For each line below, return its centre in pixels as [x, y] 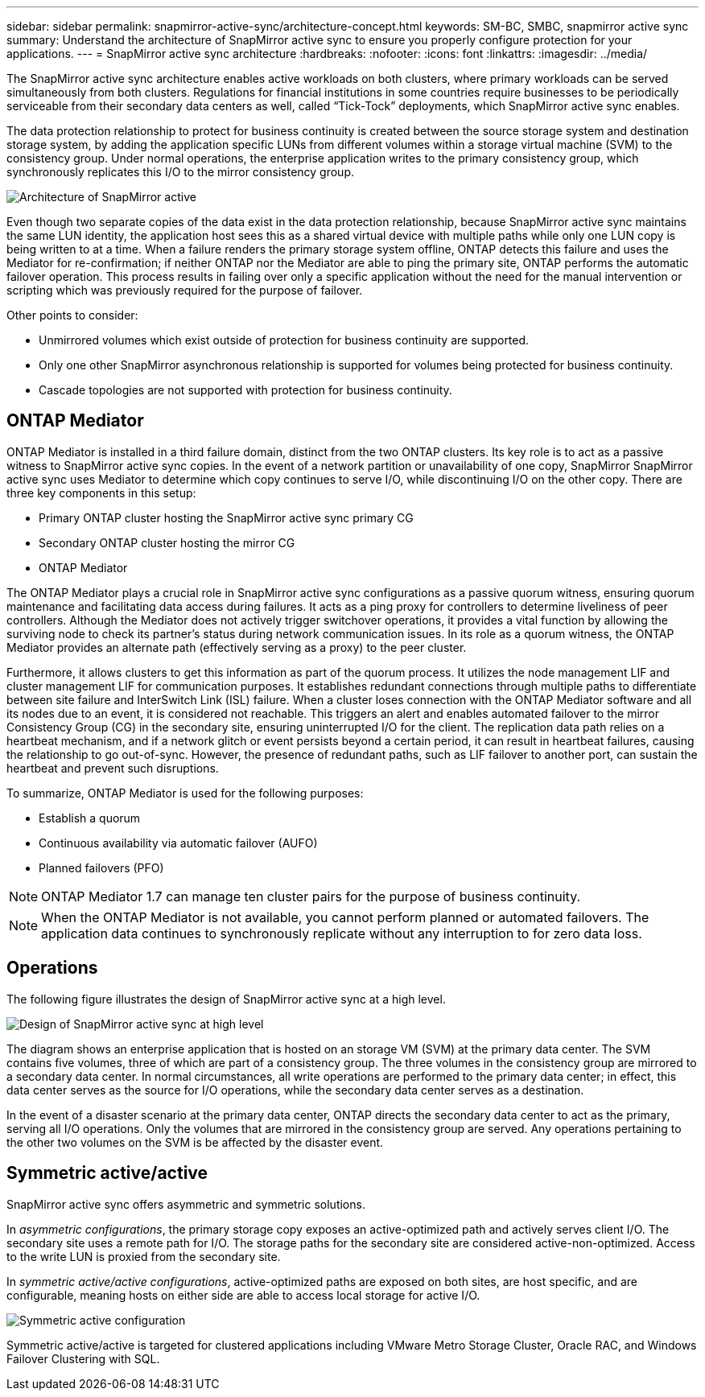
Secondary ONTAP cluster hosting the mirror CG [167, 542]
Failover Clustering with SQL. [83, 1358]
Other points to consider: [72, 315]
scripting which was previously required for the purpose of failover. [185, 290]
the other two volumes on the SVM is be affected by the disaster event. [195, 1142]
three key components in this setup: [101, 492]
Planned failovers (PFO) [101, 867]
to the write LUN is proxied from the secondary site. [144, 1256]
